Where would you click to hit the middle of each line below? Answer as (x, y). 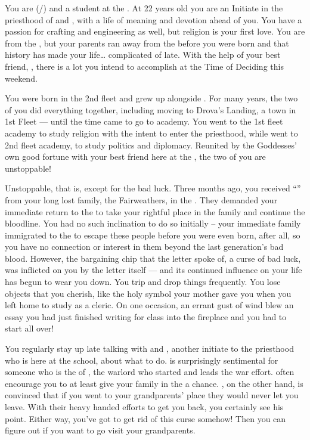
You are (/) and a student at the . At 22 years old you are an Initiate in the (144, 8)
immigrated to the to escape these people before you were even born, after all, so (153, 235)
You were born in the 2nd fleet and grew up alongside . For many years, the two (151, 98)
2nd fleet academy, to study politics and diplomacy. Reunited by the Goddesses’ (151, 145)
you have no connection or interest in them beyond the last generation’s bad (144, 247)
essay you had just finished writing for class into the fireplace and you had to (146, 316)
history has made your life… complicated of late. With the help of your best (143, 55)
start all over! (30, 328)
